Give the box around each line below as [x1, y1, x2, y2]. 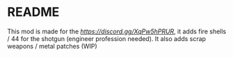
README [7, 4, 60, 20]
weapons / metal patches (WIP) [7, 42, 97, 50]
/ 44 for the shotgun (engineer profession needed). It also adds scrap [7, 34, 207, 42]
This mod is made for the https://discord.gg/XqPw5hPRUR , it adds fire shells [7, 27, 227, 35]
